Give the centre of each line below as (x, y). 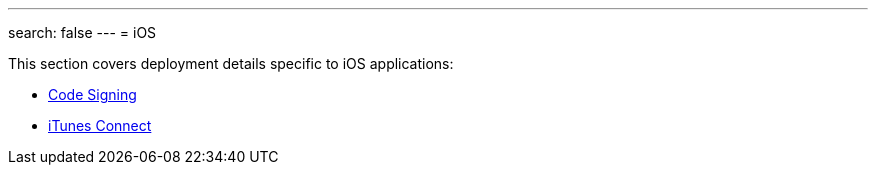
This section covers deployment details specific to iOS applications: (231, 63)
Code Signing (92, 94)
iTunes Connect (100, 125)
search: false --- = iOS (82, 32)
